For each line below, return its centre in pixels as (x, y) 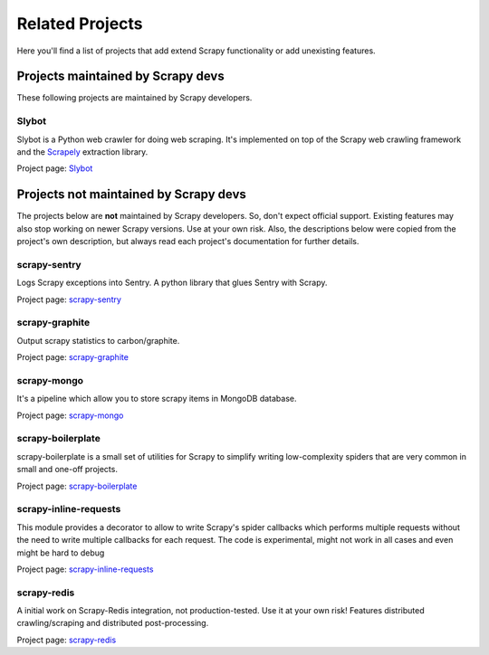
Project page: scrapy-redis (67, 640)
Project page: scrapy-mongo (70, 415)
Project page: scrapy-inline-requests (85, 569)
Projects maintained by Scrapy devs (121, 76)
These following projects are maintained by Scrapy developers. (134, 98)
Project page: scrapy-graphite (72, 357)
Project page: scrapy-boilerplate (77, 486)
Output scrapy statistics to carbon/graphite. (98, 340)
